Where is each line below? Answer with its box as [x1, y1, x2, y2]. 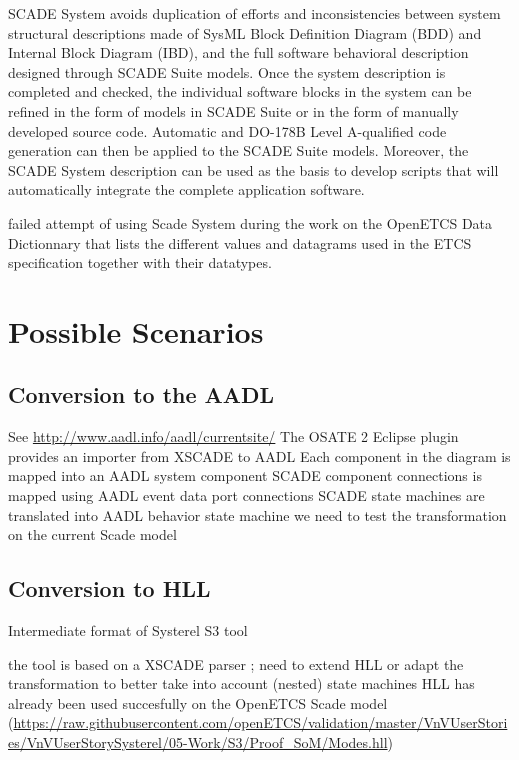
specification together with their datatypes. [8, 252, 272, 273]
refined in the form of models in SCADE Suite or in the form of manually [8, 100, 459, 121]
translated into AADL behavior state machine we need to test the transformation [8, 504, 507, 525]
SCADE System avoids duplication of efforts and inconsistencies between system [8, 3, 501, 23]
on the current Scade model [8, 524, 177, 545]
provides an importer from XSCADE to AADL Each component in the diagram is [8, 445, 511, 466]
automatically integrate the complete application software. [8, 179, 365, 200]
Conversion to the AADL [8, 379, 275, 410]
